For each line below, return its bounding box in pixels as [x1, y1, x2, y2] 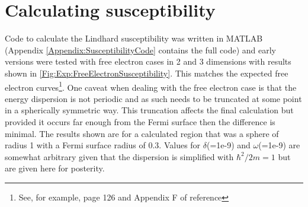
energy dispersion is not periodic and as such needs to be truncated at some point [5, 92, 302, 104]
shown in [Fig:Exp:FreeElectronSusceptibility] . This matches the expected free [5, 66, 288, 79]
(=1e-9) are [258, 139, 300, 151]
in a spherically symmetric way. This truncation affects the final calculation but [5, 104, 294, 116]
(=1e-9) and [207, 139, 251, 151]
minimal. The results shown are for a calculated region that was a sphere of [5, 127, 279, 139]
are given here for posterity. [5, 162, 105, 174]
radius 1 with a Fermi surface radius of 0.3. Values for [5, 139, 201, 151]
